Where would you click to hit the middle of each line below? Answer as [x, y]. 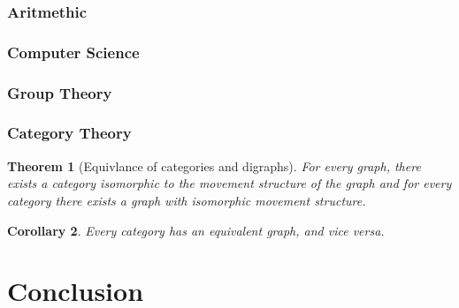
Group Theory [60, 92]
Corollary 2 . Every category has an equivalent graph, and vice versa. [196, 230]
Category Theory [69, 133]
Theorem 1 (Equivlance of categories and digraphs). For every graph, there [214, 165]
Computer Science [73, 52]
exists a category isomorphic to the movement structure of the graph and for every [229, 183]
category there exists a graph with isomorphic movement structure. [187, 200]
